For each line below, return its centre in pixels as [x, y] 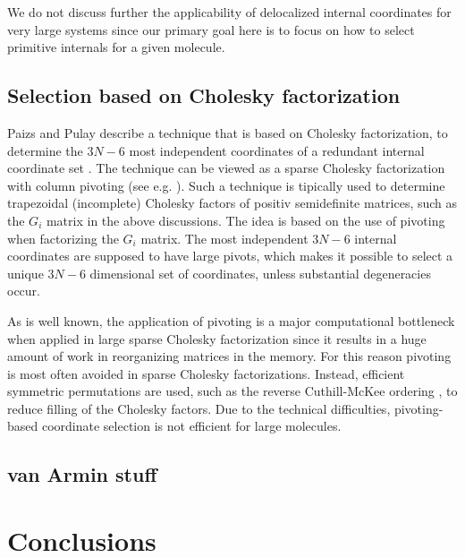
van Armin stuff [82, 474]
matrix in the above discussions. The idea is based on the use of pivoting [245, 220]
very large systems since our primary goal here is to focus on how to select [211, 29]
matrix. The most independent [224, 238]
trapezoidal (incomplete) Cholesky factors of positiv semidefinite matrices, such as [232, 203]
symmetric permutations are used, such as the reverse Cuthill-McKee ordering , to [232, 391]
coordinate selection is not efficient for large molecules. [191, 426]
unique [25, 273]
